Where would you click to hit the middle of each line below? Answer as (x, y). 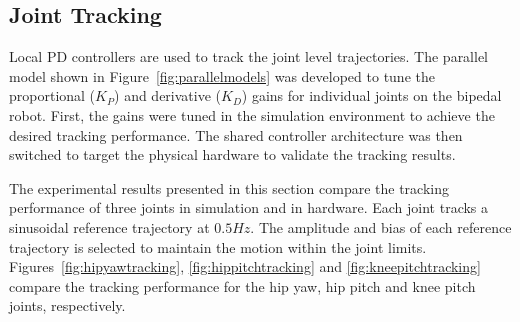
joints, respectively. (67, 305)
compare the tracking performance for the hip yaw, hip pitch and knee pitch (242, 285)
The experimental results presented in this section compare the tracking (229, 187)
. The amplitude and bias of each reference (381, 226)
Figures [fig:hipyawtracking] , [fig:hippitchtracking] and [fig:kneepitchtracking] (245, 266)
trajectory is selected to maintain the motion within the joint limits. (218, 246)
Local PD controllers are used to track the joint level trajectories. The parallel (249, 56)
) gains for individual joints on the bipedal (371, 95)
